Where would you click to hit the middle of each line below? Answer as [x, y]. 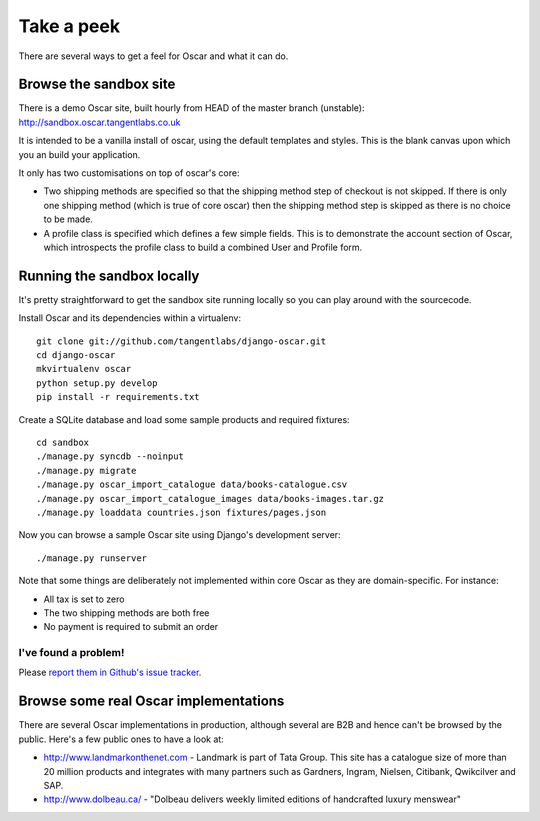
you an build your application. [79, 154]
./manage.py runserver [92, 558]
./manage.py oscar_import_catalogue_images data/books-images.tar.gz [210, 498]
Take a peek [69, 26]
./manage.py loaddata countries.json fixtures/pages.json [181, 512]
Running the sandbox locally [109, 275]
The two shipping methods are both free [126, 612]
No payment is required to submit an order [131, 627]
